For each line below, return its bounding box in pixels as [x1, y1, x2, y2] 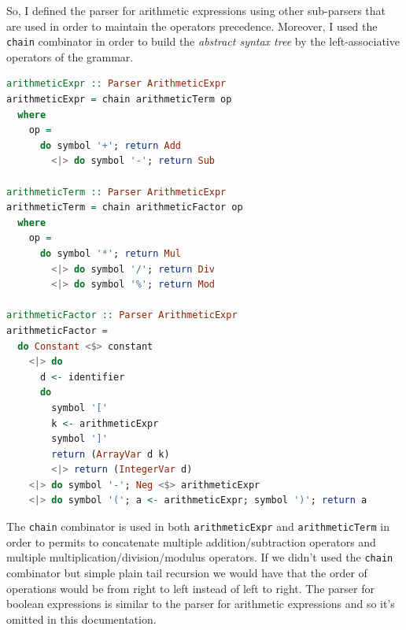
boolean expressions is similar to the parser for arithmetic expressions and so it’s [6, 595, 395, 612]
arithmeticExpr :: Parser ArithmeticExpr [6, 78, 227, 90]
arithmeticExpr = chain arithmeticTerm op [6, 94, 232, 106]
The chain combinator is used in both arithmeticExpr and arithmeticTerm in [6, 518, 389, 535]
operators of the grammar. [6, 48, 134, 65]
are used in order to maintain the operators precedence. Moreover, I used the [6, 17, 378, 34]
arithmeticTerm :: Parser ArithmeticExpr [6, 186, 227, 198]
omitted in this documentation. [6, 610, 157, 627]
